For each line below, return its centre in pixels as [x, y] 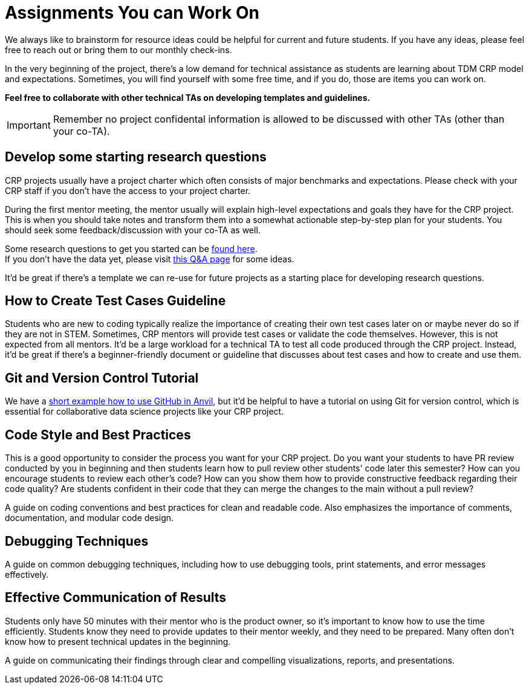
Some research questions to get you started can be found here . [131, 248]
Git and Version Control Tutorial [102, 378]
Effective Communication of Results [116, 598]
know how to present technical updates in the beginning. [118, 641]
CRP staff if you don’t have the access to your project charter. [128, 190]
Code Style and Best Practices [98, 435]
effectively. [27, 574]
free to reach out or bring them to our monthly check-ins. [118, 50]
